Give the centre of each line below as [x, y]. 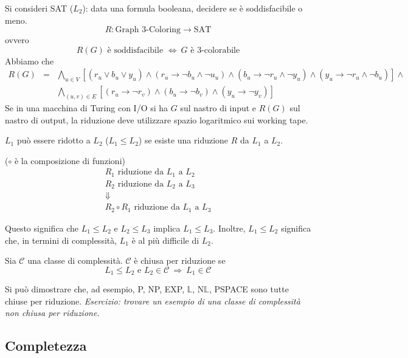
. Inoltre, [229, 228]
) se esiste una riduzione [183, 140]
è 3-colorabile [215, 50]
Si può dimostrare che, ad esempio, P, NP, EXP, [95, 289]
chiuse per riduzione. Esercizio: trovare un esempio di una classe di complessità [153, 301]
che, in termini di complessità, [61, 240]
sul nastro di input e [218, 108]
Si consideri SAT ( [39, 8]
